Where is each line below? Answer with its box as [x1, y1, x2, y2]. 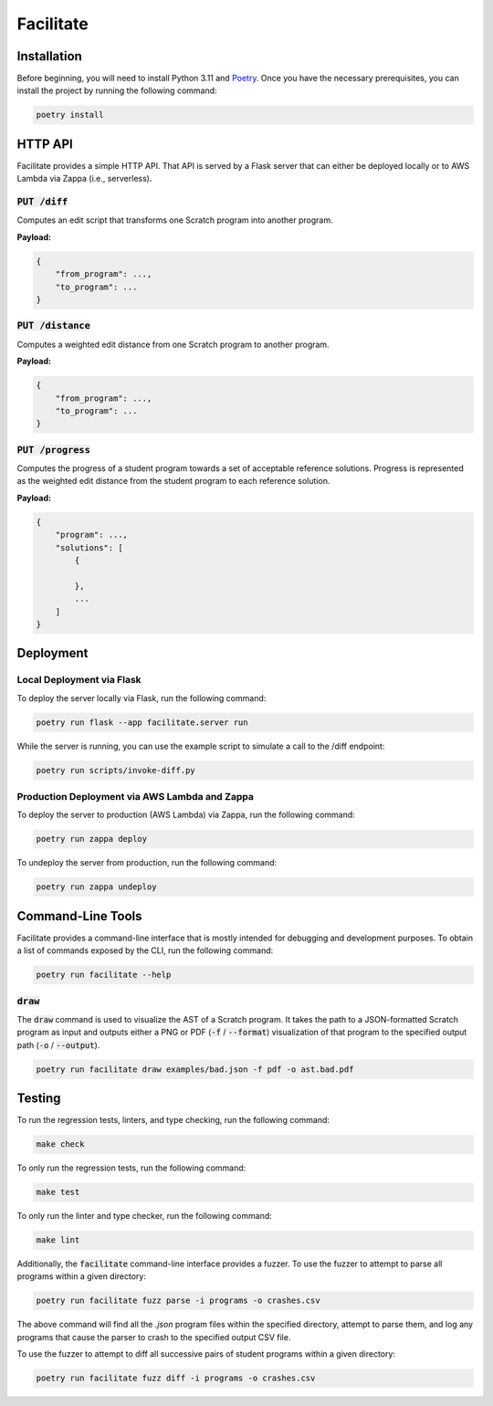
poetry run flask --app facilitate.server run [36, 717, 248, 728]
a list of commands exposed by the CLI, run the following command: [16, 945, 274, 956]
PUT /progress [16, 444, 91, 456]
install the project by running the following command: [16, 85, 218, 96]
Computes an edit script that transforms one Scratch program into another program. [16, 215, 333, 226]
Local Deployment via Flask [16, 674, 142, 687]
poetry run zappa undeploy [36, 882, 157, 892]
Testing [16, 1091, 61, 1107]
